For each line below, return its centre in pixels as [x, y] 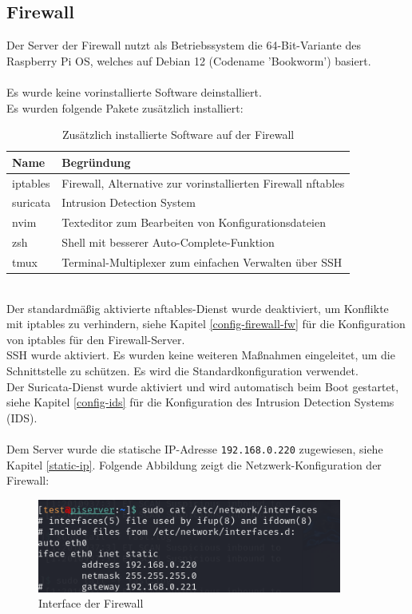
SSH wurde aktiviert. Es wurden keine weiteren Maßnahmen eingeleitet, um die [201, 355]
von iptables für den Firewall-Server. [96, 339]
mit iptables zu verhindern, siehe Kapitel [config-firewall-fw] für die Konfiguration [206, 324]
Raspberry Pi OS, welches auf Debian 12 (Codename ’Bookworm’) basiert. [189, 60]
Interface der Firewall [91, 603]
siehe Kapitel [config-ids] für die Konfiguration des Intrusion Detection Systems [200, 402]
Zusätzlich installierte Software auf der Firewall [178, 135]
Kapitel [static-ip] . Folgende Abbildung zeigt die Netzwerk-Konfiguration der [194, 464]
